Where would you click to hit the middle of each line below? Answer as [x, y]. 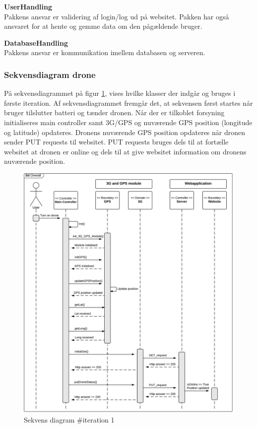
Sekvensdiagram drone [50, 74]
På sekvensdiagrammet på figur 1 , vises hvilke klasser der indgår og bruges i [120, 93]
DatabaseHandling [36, 42]
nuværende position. [35, 161]
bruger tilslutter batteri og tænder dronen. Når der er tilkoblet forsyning [114, 112]
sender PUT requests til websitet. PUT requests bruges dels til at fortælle [116, 142]
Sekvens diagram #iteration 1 [69, 419]
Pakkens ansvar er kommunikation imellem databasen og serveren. [105, 52]
